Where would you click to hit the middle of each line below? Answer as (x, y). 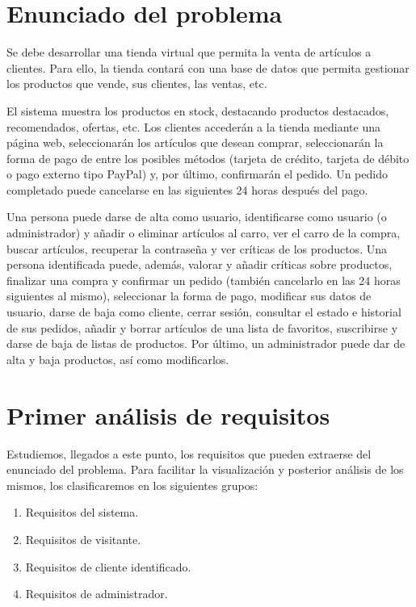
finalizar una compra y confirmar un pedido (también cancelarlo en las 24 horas (204, 280)
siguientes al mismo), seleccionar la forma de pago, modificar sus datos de (189, 296)
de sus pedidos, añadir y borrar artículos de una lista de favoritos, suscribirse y (202, 327)
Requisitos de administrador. (97, 594)
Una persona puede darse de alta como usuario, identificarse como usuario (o (197, 217)
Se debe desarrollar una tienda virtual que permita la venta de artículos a (189, 52)
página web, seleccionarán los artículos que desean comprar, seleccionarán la (195, 142)
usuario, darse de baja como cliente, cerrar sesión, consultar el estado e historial (204, 312)
